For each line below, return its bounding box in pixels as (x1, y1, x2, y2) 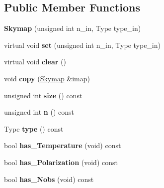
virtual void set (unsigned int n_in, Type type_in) (4, 39, 161, 50)
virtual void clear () (4, 56, 66, 67)
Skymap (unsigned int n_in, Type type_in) (4, 23, 141, 33)
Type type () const (4, 123, 64, 134)
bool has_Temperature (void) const (4, 140, 121, 151)
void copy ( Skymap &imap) (4, 73, 90, 83)
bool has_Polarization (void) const (4, 157, 118, 167)
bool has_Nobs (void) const (4, 174, 94, 184)
